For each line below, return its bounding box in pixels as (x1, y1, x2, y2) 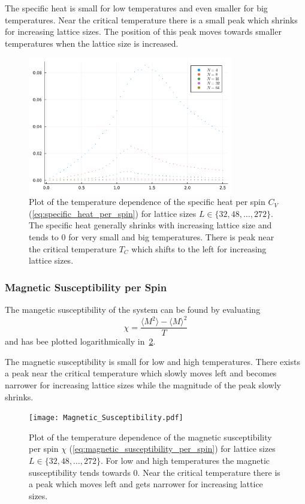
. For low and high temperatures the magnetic (101, 454, 270, 466)
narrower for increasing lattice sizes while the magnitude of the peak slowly (5, 378, 281, 391)
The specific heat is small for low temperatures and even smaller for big (5, 2, 268, 14)
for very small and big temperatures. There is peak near (68, 230, 274, 243)
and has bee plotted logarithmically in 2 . (5, 335, 156, 348)
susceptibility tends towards (29, 466, 131, 478)
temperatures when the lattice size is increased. (5, 37, 179, 49)
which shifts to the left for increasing (131, 242, 267, 255)
